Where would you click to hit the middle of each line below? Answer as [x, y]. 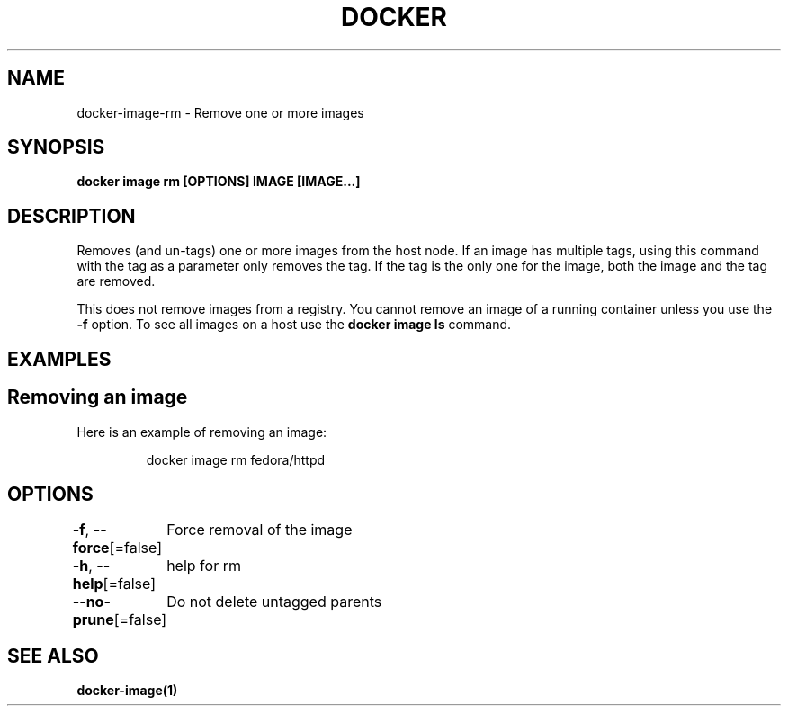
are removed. [116, 281]
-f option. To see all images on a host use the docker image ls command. [294, 325]
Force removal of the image [260, 530]
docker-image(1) [127, 691]
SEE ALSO [53, 655]
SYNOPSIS [56, 147]
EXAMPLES [59, 359]
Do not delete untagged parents [274, 602]
